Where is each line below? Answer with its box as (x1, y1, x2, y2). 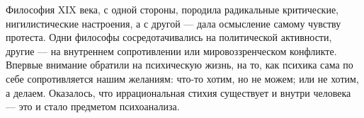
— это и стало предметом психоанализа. (6, 99, 180, 114)
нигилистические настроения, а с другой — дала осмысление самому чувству (6, 16, 341, 30)
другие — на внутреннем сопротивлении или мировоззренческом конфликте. (6, 43, 337, 58)
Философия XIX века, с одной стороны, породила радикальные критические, (6, 2, 339, 16)
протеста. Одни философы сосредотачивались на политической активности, (6, 30, 332, 45)
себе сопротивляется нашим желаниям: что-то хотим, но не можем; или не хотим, (6, 71, 359, 85)
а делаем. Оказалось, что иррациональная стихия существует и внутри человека (6, 85, 351, 100)
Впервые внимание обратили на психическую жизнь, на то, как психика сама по (6, 57, 353, 72)
